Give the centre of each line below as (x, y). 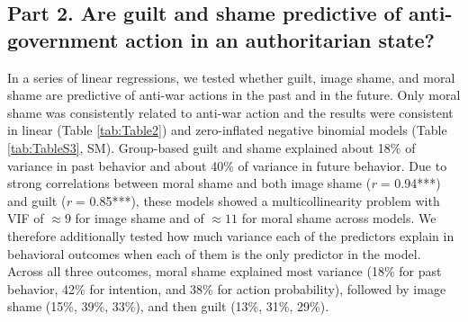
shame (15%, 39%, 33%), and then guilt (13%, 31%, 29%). (168, 306)
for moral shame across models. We (339, 218)
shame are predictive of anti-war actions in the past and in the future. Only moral (234, 95)
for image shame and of (139, 218)
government (63, 39)
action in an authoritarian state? (280, 39)
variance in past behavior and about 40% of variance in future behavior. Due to (227, 165)
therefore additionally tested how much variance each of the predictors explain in (231, 235)
